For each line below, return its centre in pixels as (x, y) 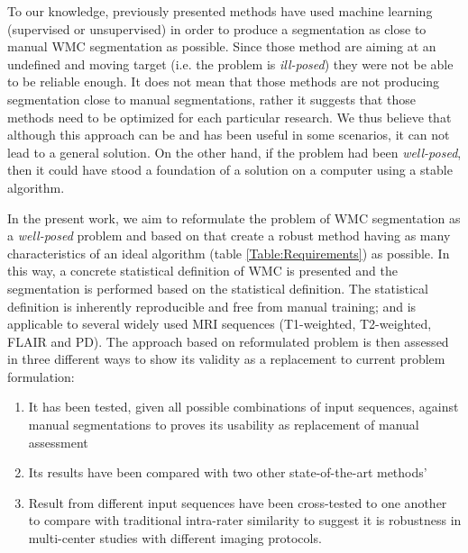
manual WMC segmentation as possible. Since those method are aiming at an (222, 46)
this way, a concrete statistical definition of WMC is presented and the (202, 271)
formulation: (41, 376)
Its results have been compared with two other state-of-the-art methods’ (228, 472)
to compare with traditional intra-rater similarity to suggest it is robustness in (245, 520)
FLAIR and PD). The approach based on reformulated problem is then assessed (228, 341)
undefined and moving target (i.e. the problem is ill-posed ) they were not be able (230, 63)
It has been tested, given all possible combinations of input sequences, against (243, 407)
